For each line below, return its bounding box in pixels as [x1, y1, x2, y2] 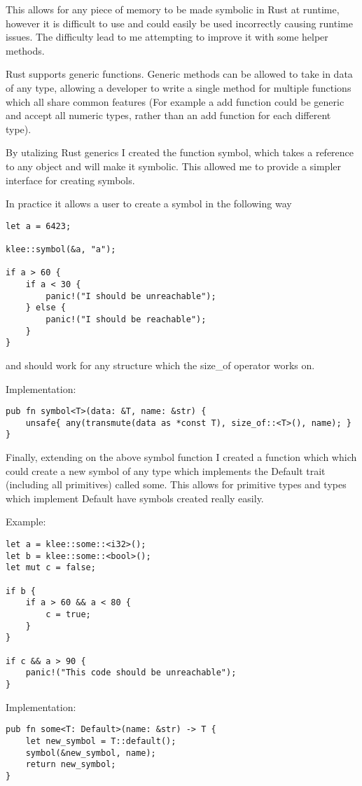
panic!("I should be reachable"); [46, 314, 207, 324]
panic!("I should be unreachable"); [46, 291, 216, 301]
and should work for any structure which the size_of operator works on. [6, 357, 315, 372]
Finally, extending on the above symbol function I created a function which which [6, 450, 357, 464]
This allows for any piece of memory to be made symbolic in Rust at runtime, [6, 2, 340, 16]
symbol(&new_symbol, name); [25, 747, 156, 758]
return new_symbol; [25, 759, 116, 770]
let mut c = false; [6, 563, 96, 573]
